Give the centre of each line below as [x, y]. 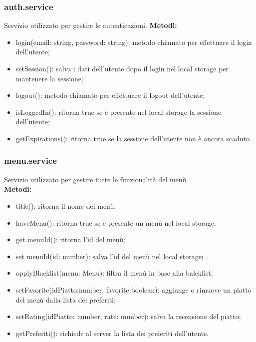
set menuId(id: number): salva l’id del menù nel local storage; [110, 256]
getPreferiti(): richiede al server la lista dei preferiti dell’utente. [112, 333]
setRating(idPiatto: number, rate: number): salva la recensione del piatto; [128, 316]
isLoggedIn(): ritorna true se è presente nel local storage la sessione [118, 112]
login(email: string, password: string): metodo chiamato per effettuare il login [134, 42]
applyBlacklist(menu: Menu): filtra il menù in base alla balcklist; [114, 273]
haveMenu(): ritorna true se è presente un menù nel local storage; [116, 222]
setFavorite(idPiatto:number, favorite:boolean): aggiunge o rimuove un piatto [133, 289]
